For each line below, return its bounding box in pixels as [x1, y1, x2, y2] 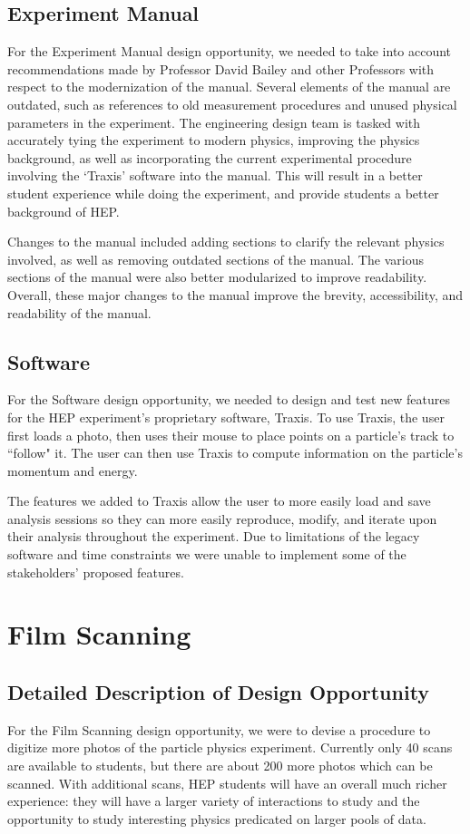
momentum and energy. [7, 461, 138, 480]
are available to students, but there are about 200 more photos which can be [7, 756, 433, 775]
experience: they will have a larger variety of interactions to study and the [7, 791, 420, 810]
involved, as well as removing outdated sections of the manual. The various [7, 249, 424, 268]
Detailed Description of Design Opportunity [7, 678, 430, 706]
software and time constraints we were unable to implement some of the [7, 545, 406, 564]
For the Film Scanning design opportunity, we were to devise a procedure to [7, 720, 431, 739]
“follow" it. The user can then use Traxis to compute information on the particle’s [7, 443, 463, 462]
